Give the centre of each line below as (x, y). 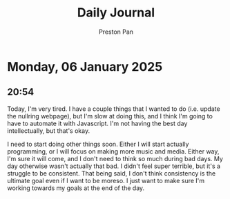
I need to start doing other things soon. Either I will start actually (98, 144)
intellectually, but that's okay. (49, 130)
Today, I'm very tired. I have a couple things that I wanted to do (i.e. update (114, 109)
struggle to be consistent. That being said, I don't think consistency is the (112, 173)
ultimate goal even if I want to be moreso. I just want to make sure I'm (106, 180)
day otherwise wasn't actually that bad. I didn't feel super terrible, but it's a (114, 166)
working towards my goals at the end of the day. (76, 188)
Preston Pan (116, 32)
